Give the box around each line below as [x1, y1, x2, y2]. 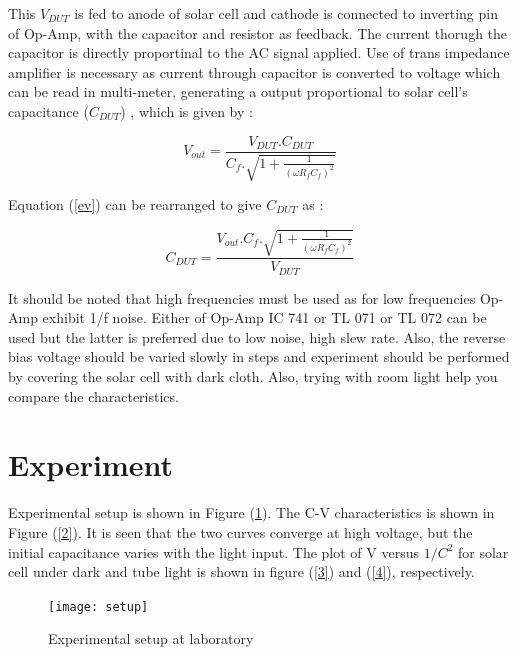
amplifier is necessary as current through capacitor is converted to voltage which [8, 61, 501, 82]
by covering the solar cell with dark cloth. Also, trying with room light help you [8, 366, 498, 387]
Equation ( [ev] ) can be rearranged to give [8, 194, 262, 215]
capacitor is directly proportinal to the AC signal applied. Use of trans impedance [8, 42, 510, 63]
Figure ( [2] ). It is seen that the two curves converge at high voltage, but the [8, 521, 473, 542]
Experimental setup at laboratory [48, 628, 254, 649]
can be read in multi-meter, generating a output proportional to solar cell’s [8, 81, 468, 102]
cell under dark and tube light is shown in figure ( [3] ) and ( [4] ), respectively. [8, 561, 475, 582]
